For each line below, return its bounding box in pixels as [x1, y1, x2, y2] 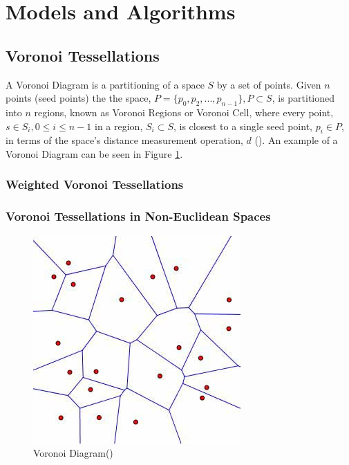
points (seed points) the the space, [6, 91, 151, 105]
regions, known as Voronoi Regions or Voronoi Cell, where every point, [34, 104, 334, 119]
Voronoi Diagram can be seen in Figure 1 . [6, 146, 183, 161]
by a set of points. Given [216, 77, 321, 91]
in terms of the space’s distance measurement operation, [6, 133, 243, 147]
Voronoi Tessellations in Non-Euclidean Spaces [6, 208, 271, 225]
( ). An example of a [254, 133, 338, 147]
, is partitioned [272, 91, 335, 105]
